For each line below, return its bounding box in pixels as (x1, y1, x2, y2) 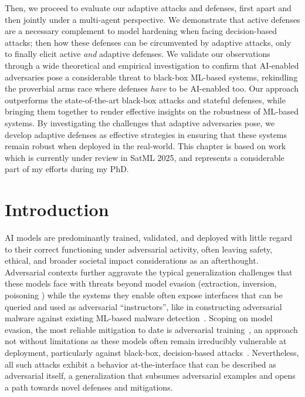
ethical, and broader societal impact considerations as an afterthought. (5, 254, 259, 267)
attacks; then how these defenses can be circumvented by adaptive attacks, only (5, 36, 292, 48)
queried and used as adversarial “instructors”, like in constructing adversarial (5, 300, 282, 312)
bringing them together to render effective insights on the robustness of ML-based (5, 105, 299, 117)
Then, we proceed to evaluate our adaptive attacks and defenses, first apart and (5, 2, 292, 14)
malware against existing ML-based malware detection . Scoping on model (5, 312, 273, 324)
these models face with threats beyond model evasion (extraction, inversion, (5, 277, 277, 290)
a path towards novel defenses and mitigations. (5, 381, 173, 393)
